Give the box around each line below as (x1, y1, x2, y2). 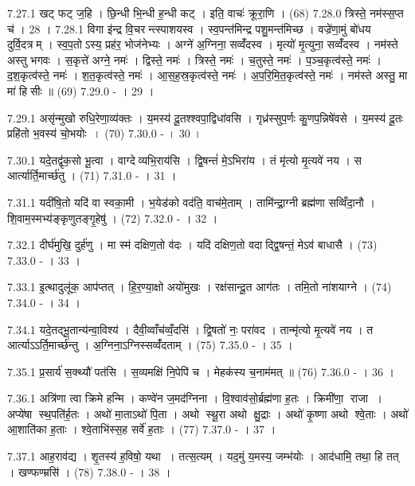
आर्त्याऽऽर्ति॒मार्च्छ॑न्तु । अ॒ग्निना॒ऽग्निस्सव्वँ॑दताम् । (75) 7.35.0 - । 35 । (7, 336, 293, 353)
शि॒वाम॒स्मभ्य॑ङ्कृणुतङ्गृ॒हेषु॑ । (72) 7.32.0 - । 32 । (7, 209, 218, 226)
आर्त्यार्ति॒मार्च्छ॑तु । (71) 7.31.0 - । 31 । (7, 167, 177, 184)
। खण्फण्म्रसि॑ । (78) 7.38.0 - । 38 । (7, 463, 171, 480)
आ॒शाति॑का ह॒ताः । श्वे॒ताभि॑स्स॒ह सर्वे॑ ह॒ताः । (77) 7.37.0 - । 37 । (7, 421, 276, 437)
